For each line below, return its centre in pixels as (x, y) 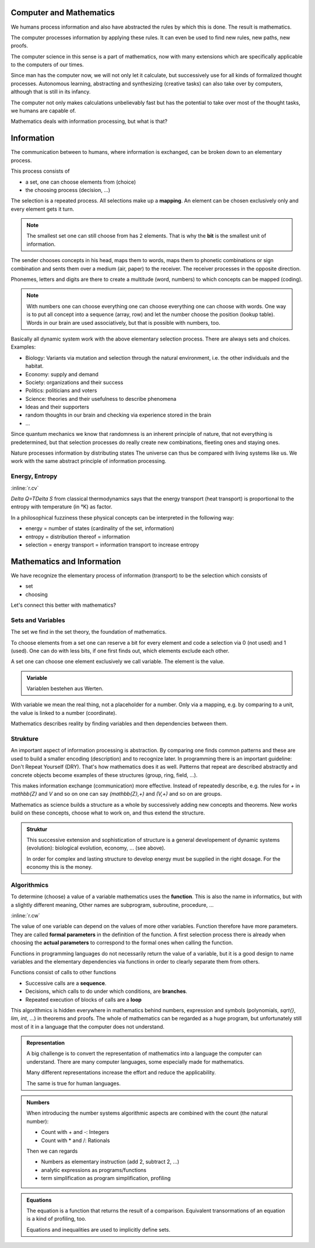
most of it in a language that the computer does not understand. (87, 1026)
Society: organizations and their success (74, 382)
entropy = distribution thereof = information (78, 537)
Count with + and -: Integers (75, 1132)
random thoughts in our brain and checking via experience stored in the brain (118, 415)
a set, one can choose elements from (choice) (81, 182)
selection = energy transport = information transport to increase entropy (112, 545)
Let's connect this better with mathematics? (63, 605)
